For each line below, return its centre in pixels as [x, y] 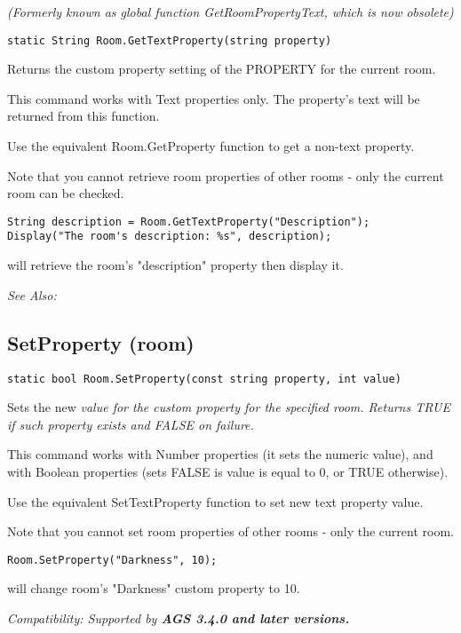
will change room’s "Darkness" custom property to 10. [154, 588]
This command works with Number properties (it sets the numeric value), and [220, 454]
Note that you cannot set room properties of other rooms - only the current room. [230, 531]
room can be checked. [66, 193]
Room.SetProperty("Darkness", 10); [112, 560]
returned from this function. [83, 116]
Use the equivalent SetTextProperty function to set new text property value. [215, 501]
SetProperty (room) [101, 342]
